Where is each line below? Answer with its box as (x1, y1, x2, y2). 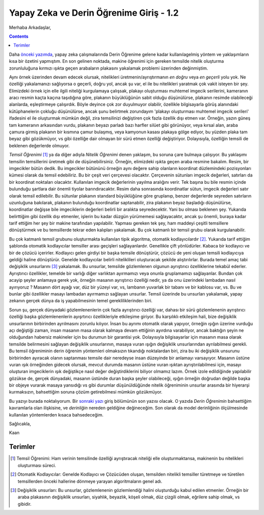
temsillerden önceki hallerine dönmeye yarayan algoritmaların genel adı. (18, 478, 162, 484)
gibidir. (18, 501, 32, 507)
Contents (9, 33, 29, 39)
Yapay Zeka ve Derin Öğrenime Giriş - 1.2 (9, 7, 179, 18)
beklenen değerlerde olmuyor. (9, 143, 70, 148)
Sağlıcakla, (9, 421, 31, 427)
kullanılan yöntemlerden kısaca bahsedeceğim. (9, 412, 104, 417)
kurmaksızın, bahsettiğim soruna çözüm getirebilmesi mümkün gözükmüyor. (9, 389, 163, 395)
